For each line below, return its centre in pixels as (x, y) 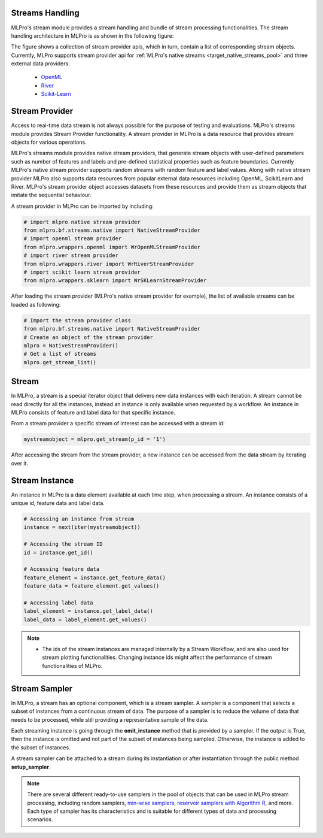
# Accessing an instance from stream (79, 519)
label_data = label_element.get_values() (85, 619)
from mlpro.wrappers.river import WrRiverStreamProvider (109, 264)
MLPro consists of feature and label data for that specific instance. (93, 412)
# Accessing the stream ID (63, 544)
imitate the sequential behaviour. (51, 195)
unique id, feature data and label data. (58, 503)
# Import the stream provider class (77, 320)
